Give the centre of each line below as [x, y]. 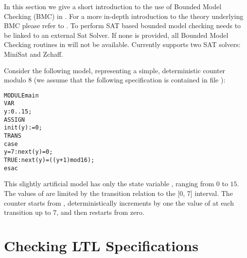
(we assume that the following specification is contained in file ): [130, 80]
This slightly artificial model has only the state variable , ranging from [109, 184]
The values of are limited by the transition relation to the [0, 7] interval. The [118, 193]
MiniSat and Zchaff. [34, 54]
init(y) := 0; [23, 128]
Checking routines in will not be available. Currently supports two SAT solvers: [122, 44]
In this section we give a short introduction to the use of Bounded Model [113, 6]
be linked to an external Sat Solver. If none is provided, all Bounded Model [116, 35]
